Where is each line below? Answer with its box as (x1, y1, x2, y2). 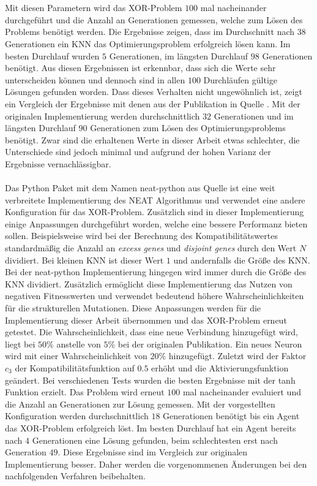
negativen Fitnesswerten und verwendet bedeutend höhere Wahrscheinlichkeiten (5, 289, 304, 302)
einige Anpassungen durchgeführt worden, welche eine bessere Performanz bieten (5, 217, 308, 230)
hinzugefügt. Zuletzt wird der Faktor (168, 349, 307, 362)
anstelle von (56, 337, 101, 350)
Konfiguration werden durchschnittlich (5, 409, 149, 422)
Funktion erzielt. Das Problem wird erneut (5, 385, 165, 398)
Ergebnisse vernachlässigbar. (5, 157, 111, 170)
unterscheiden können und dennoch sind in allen (5, 73, 185, 86)
